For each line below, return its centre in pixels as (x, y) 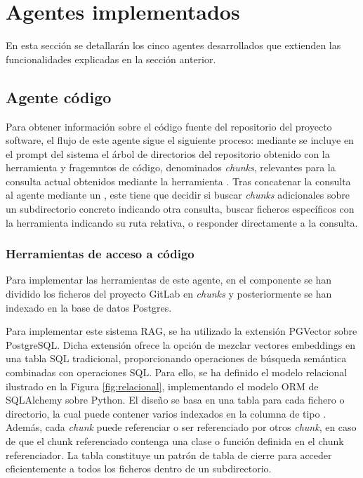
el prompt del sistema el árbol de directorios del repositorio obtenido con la (168, 153)
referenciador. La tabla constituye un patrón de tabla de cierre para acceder (169, 454)
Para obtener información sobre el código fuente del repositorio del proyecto (169, 126)
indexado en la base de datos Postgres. (89, 307)
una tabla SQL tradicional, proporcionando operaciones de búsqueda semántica (176, 358)
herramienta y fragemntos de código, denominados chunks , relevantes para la (171, 167)
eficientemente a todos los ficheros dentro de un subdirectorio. (139, 469)
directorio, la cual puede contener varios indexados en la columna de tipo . (166, 413)
